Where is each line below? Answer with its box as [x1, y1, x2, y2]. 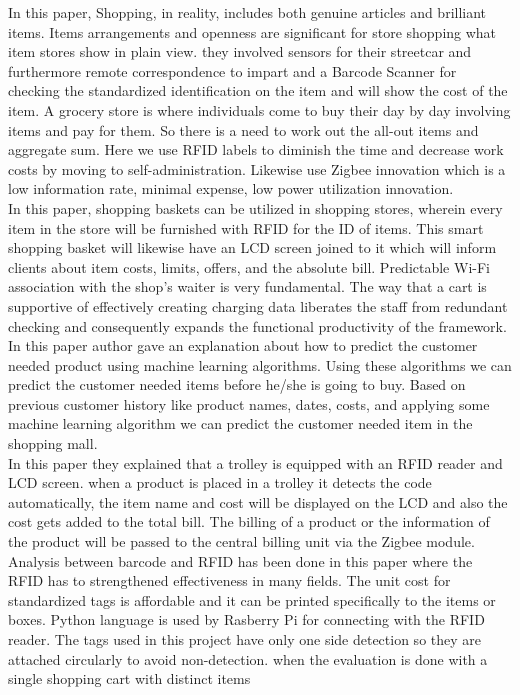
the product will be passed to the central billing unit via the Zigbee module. [8, 531, 475, 552]
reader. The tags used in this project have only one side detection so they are [8, 629, 482, 649]
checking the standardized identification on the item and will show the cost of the [8, 80, 508, 101]
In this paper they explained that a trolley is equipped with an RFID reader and [8, 452, 503, 473]
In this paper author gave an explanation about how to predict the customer [8, 335, 478, 356]
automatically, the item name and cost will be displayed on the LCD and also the [8, 491, 508, 512]
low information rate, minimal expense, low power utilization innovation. [8, 178, 454, 199]
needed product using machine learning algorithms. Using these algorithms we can [8, 354, 512, 375]
